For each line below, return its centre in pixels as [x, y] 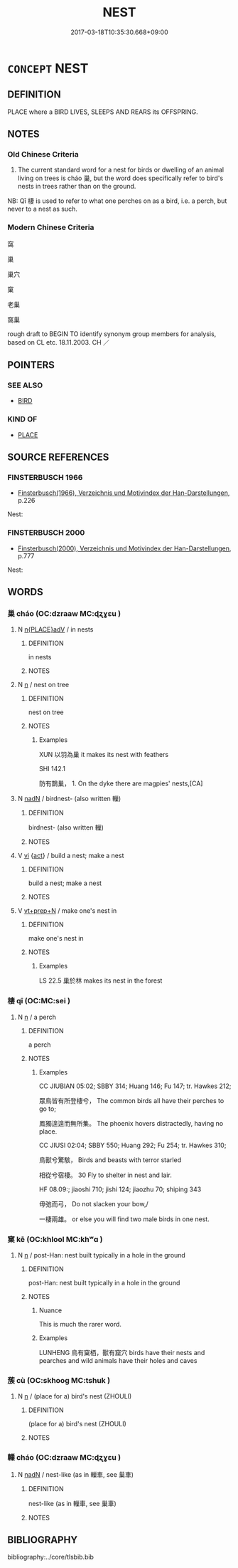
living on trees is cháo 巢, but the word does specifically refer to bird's [120, 178]
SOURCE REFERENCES [58, 458]
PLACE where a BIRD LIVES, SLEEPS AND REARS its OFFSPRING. [103, 112]
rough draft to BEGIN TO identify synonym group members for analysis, [112, 334]
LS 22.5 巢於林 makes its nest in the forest [101, 981]
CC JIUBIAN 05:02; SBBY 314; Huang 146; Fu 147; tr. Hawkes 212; [135, 1086]
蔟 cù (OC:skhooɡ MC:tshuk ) [59, 1380]
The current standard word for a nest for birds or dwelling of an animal [121, 170]
